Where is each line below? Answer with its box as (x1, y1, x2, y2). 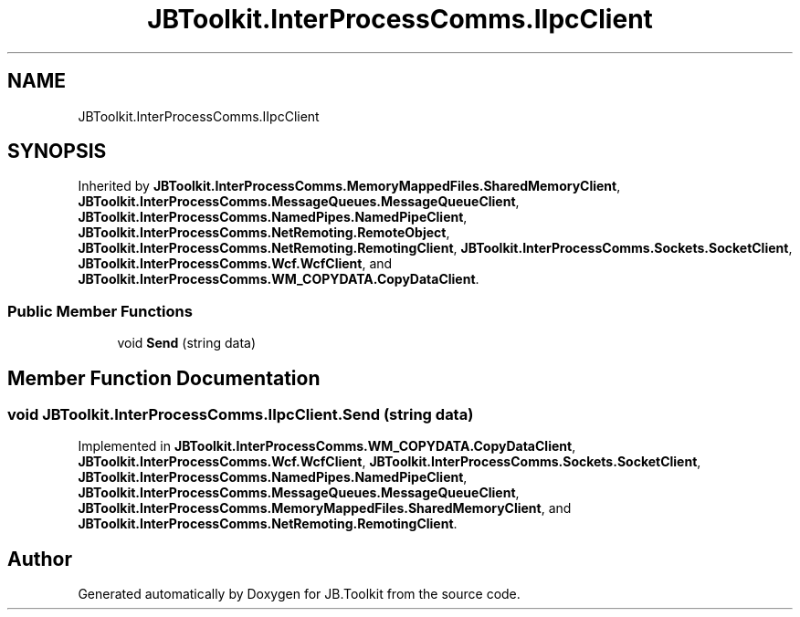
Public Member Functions (7, 301, 193, 320)
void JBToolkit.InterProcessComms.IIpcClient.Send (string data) (7, 405, 474, 424)
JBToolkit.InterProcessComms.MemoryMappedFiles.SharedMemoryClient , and (78, 500, 572, 517)
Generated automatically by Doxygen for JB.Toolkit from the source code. (78, 586, 521, 602)
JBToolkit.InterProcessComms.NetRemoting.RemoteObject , (78, 225, 450, 241)
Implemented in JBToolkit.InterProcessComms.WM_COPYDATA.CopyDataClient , (78, 438, 576, 455)
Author (7, 547, 72, 570)
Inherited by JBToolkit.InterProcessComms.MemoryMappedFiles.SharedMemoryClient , (78, 178, 621, 194)
